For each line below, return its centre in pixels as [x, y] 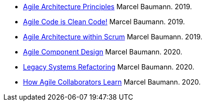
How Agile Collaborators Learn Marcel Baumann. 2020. [112, 82]
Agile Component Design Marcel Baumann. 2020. [103, 52]
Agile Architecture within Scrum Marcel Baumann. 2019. [113, 37]
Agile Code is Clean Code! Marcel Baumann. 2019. [104, 22]
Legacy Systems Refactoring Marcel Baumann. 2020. [109, 67]
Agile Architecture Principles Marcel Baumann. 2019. [108, 7]
